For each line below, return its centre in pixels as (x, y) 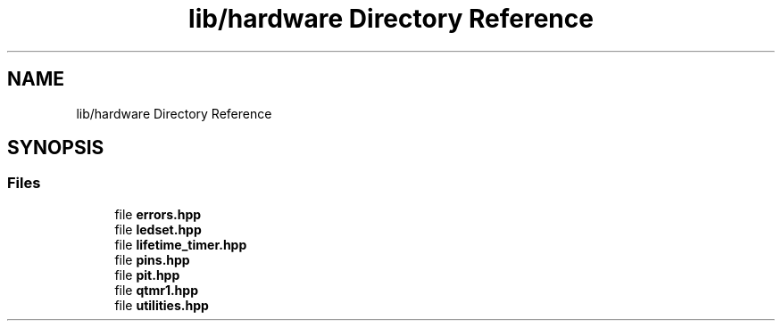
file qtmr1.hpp (156, 290)
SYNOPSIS (56, 148)
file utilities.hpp (162, 305)
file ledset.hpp (158, 229)
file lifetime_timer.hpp (181, 244)
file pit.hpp (147, 275)
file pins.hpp (152, 259)
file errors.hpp (158, 214)
